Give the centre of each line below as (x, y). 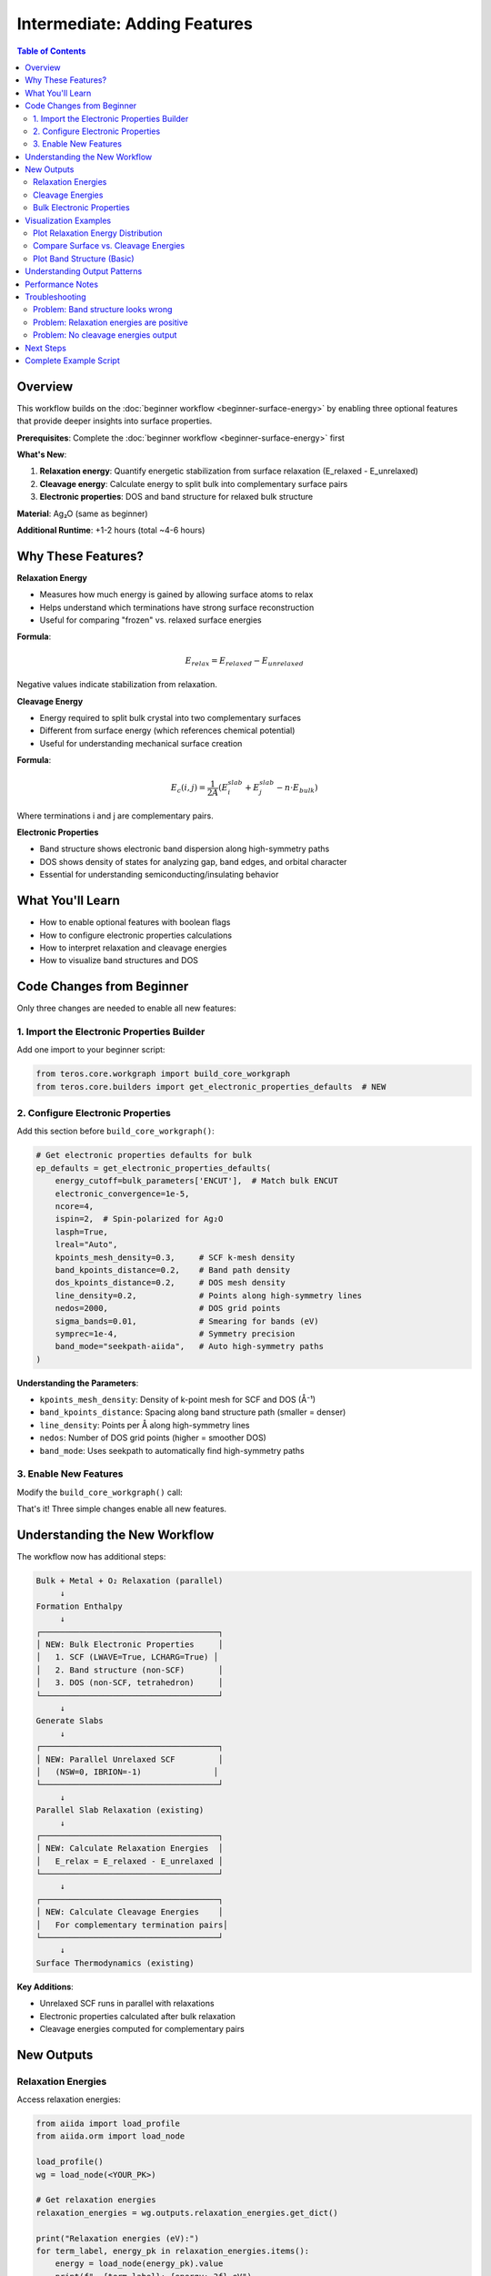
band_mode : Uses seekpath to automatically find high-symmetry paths (172, 1450)
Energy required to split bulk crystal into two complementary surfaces (170, 717)
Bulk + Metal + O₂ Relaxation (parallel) (130, 1581)
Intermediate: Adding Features (135, 24)
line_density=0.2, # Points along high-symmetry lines (209, 1295)
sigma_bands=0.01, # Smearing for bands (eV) (187, 1321)
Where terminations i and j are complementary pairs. (115, 816)
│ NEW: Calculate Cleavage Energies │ (130, 1912)
